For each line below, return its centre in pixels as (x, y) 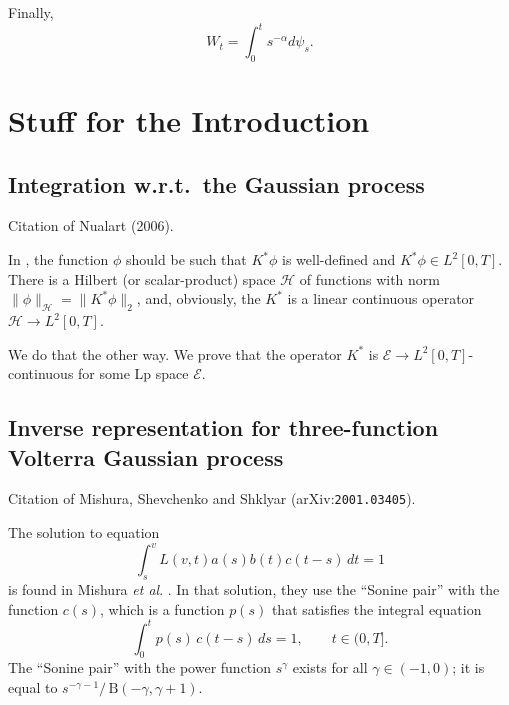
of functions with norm (369, 278)
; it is (468, 667)
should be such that (186, 259)
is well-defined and (339, 259)
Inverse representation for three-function (223, 427)
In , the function (58, 259)
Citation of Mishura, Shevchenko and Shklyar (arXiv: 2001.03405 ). (212, 498)
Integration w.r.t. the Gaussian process (216, 183)
